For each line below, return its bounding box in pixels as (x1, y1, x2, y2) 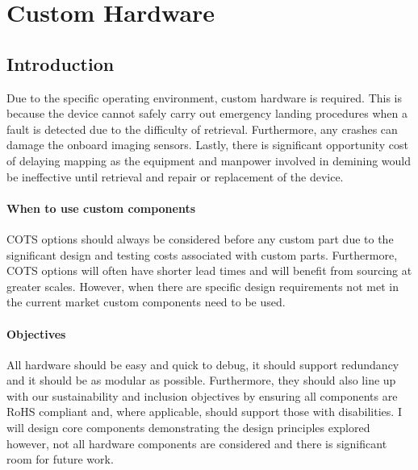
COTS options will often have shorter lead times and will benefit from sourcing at (6, 262, 412, 279)
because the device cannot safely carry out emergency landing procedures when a (6, 105, 408, 122)
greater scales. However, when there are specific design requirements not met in (6, 277, 399, 294)
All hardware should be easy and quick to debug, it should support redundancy (6, 356, 399, 372)
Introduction (6, 51, 115, 76)
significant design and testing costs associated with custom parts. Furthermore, (6, 246, 398, 263)
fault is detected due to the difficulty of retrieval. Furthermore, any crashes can (6, 120, 398, 137)
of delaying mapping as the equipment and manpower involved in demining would (6, 152, 412, 168)
